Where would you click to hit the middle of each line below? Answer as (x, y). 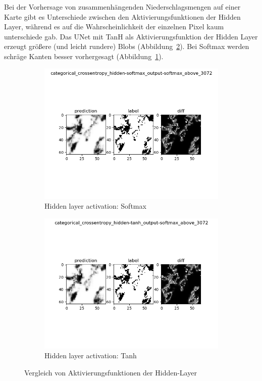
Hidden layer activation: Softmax (95, 206)
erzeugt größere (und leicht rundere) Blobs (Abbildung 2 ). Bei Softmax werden (127, 46)
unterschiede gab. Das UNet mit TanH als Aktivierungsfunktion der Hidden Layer (131, 36)
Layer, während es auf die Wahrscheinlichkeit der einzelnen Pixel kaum (114, 27)
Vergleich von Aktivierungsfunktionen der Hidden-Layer (111, 372)
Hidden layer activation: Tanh (91, 355)
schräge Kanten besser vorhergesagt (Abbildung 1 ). (84, 56)
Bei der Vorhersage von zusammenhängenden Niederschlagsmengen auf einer (122, 7)
